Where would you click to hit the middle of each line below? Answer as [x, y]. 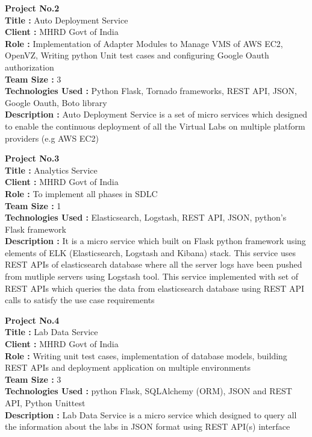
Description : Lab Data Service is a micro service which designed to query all [151, 414]
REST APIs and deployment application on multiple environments [128, 367]
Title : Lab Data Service [51, 332]
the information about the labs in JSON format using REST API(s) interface [148, 426]
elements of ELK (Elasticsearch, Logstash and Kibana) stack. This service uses [151, 252]
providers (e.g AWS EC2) [52, 138]
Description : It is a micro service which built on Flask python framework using [155, 241]
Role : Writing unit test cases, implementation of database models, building [146, 355]
